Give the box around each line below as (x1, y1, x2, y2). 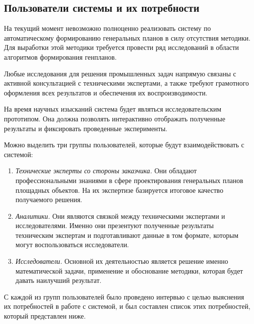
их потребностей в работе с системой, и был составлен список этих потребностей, (4, 301, 251, 311)
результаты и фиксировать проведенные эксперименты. (4, 123, 167, 133)
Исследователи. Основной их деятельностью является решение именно (15, 256, 228, 266)
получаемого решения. (15, 194, 82, 205)
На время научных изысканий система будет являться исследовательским (4, 104, 222, 114)
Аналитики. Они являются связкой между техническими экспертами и (15, 210, 225, 221)
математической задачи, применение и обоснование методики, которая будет (15, 265, 243, 276)
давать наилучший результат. (15, 275, 102, 285)
